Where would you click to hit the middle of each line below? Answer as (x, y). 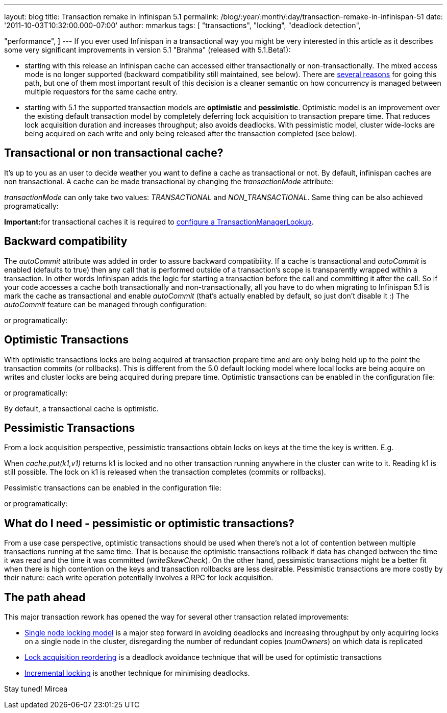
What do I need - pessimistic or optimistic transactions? (149, 523)
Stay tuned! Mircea (36, 689)
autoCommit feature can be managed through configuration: (106, 304)
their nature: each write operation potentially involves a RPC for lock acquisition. (139, 578)
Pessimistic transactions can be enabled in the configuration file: (113, 488)
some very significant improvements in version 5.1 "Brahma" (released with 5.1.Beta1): (147, 50)
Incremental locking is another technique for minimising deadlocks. (137, 673)
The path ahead (45, 597)
